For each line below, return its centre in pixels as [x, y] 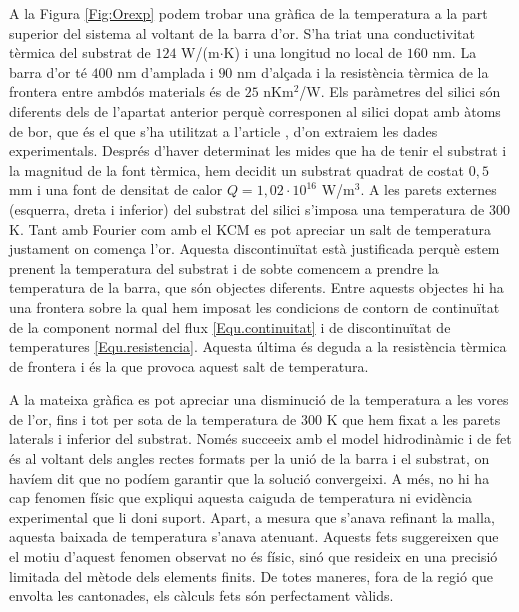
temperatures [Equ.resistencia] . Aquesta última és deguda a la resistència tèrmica [258, 346]
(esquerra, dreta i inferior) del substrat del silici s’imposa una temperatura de [247, 208]
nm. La [454, 52]
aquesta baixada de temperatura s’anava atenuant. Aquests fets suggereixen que [254, 536]
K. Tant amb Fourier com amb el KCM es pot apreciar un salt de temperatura [250, 228]
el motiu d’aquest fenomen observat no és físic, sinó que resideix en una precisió [253, 556]
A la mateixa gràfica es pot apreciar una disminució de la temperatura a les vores [259, 399]
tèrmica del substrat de [80, 52]
